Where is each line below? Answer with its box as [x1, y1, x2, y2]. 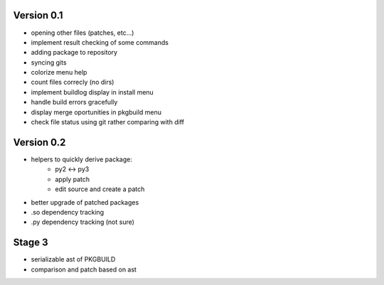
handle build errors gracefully [31, 98, 118, 107]
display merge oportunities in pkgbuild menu [31, 107, 162, 117]
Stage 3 [13, 237, 49, 249]
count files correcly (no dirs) [31, 78, 114, 87]
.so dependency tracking [31, 208, 105, 216]
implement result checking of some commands [31, 38, 169, 46]
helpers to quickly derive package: [31, 155, 133, 163]
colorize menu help [31, 68, 87, 77]
